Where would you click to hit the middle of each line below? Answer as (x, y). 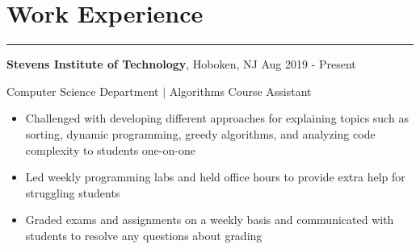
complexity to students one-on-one (110, 149)
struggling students (73, 192)
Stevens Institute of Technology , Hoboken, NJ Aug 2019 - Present (181, 64)
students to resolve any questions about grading (144, 235)
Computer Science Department (83, 91)
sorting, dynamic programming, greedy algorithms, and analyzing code (200, 133)
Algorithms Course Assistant (240, 91)
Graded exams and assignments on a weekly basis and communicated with (210, 220)
